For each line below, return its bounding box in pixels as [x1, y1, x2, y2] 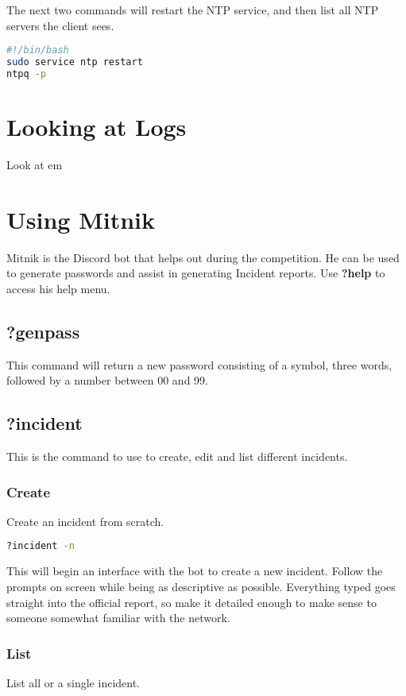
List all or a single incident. [6, 674, 140, 690]
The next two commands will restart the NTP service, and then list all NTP [6, 2, 379, 17]
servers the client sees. [6, 17, 114, 33]
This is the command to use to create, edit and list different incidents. [6, 448, 348, 465]
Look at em [6, 156, 63, 172]
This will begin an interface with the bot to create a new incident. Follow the [6, 563, 383, 579]
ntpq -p [6, 68, 47, 79]
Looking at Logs [6, 110, 187, 142]
